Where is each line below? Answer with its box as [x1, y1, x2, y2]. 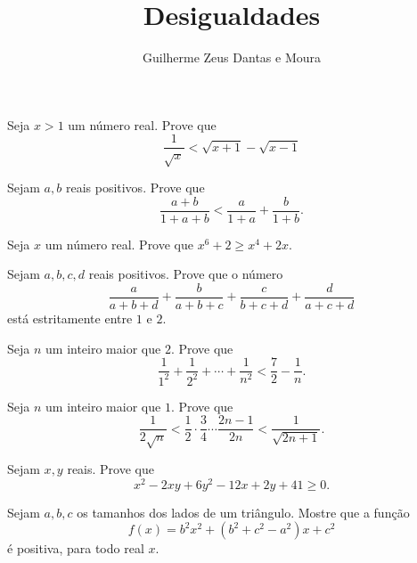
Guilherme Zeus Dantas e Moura [142, 48, 322, 67]
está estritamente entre [7, 309, 133, 328]
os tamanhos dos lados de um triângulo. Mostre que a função [77, 502, 410, 521]
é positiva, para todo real [7, 539, 144, 558]
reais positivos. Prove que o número [88, 265, 283, 283]
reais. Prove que [67, 460, 154, 478]
